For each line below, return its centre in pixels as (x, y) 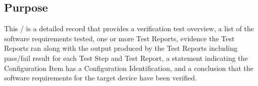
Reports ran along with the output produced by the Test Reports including (121, 48)
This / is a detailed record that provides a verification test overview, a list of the (129, 28)
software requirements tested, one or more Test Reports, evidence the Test (119, 38)
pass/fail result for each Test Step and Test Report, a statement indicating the (126, 58)
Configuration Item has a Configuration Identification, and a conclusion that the (129, 68)
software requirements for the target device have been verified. (101, 78)
